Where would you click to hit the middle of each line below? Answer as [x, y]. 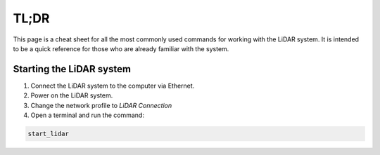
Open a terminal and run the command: [87, 115]
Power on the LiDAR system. [72, 95]
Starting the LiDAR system [72, 69]
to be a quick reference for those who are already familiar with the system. [121, 48]
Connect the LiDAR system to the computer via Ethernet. [113, 86]
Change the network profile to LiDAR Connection [101, 105]
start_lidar [49, 134]
